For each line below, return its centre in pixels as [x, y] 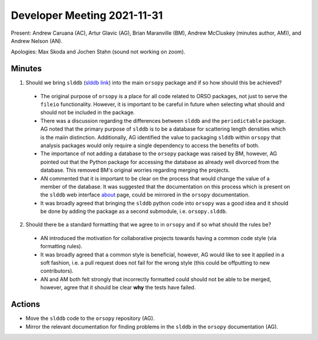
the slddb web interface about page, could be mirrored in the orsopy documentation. [145, 195]
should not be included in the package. [88, 112]
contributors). [57, 271]
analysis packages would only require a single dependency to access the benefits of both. [150, 145]
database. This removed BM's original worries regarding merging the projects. [135, 170]
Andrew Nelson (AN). [37, 41]
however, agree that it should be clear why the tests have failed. [118, 288]
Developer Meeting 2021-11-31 [87, 15]
